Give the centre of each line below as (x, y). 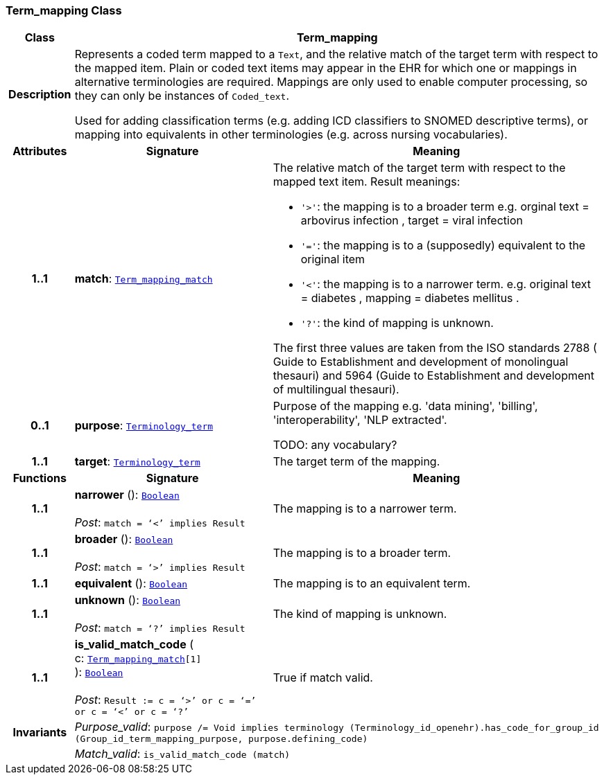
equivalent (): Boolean (131, 584)
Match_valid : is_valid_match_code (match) (182, 754)
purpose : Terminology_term (144, 426)
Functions (40, 478)
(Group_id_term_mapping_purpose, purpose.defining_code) (221, 739)
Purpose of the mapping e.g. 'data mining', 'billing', (405, 406)
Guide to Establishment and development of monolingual (421, 362)
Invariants (40, 732)
